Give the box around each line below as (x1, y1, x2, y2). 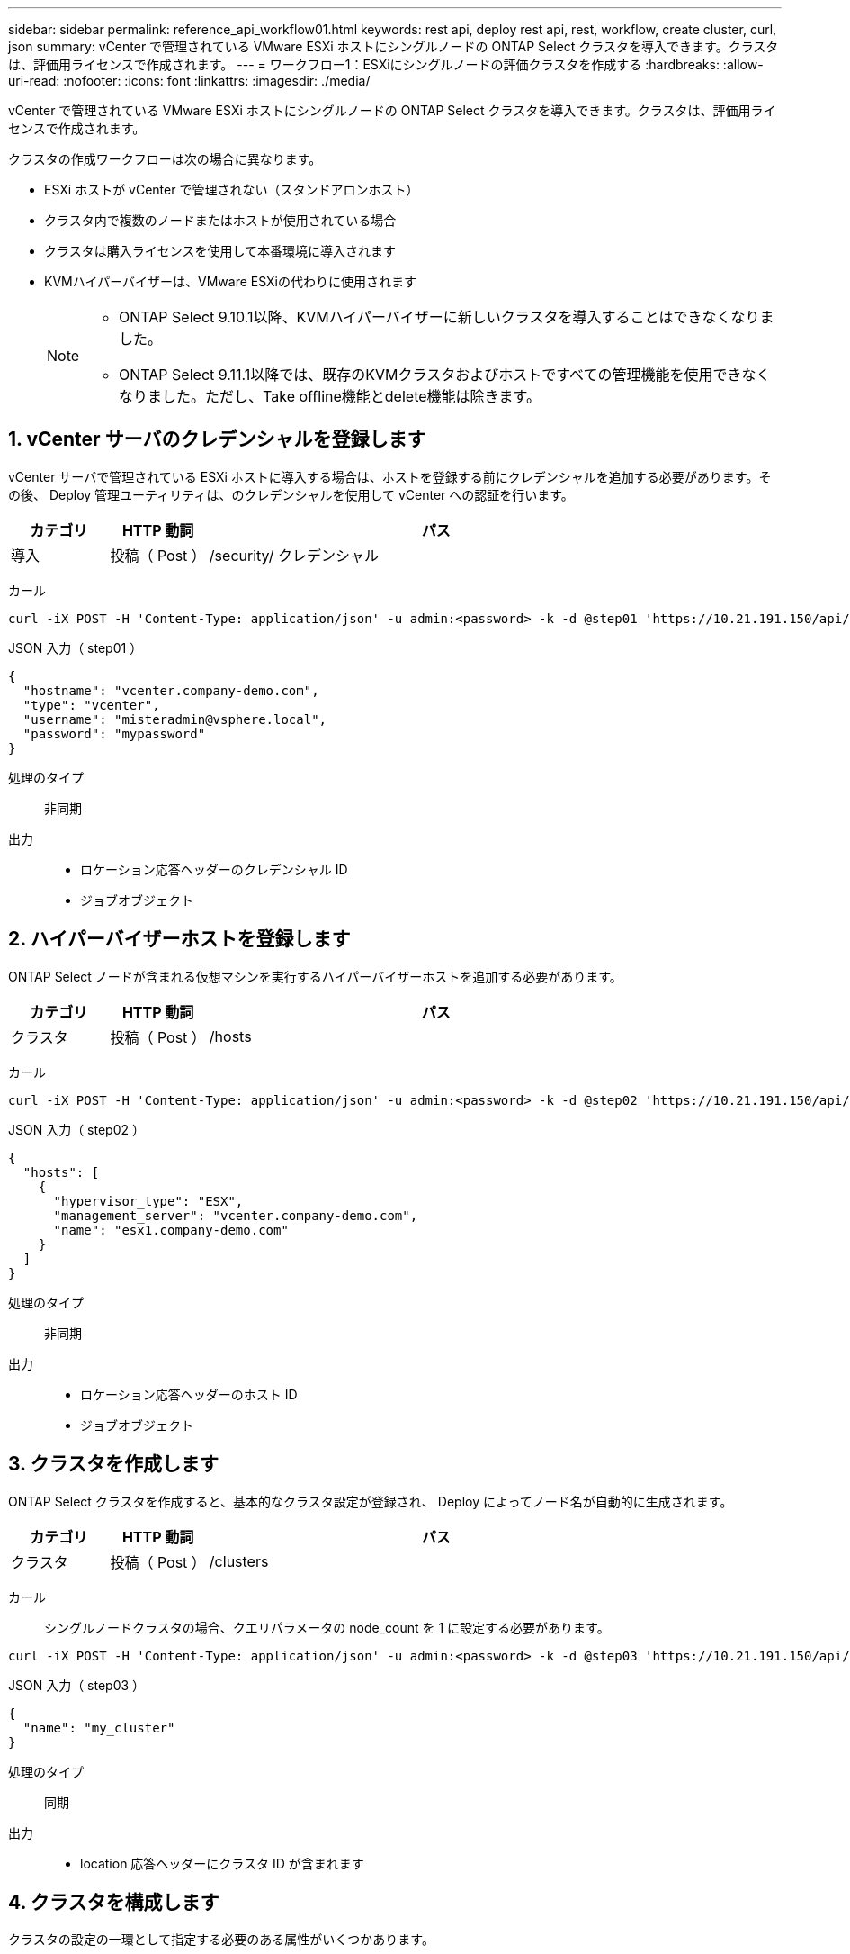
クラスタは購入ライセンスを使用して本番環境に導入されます (44, 243, 397, 258)
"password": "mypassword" (22, 726, 206, 741)
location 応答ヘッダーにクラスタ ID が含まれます (80, 1855, 364, 1871)
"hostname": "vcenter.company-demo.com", (22, 683, 319, 698)
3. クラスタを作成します (8, 1452, 219, 1476)
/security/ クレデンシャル (209, 546, 379, 565)
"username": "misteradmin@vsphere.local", (22, 711, 327, 727)
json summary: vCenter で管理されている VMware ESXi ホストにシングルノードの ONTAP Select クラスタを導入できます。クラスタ (8, 39, 779, 54)
